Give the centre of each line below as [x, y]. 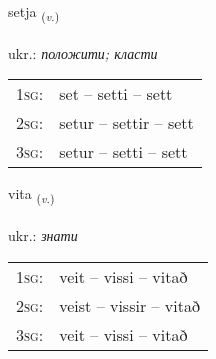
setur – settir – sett [126, 123]
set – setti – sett [116, 94]
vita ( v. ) [31, 195]
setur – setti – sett [123, 152]
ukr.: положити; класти [83, 52]
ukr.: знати [43, 235]
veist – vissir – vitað [129, 305]
